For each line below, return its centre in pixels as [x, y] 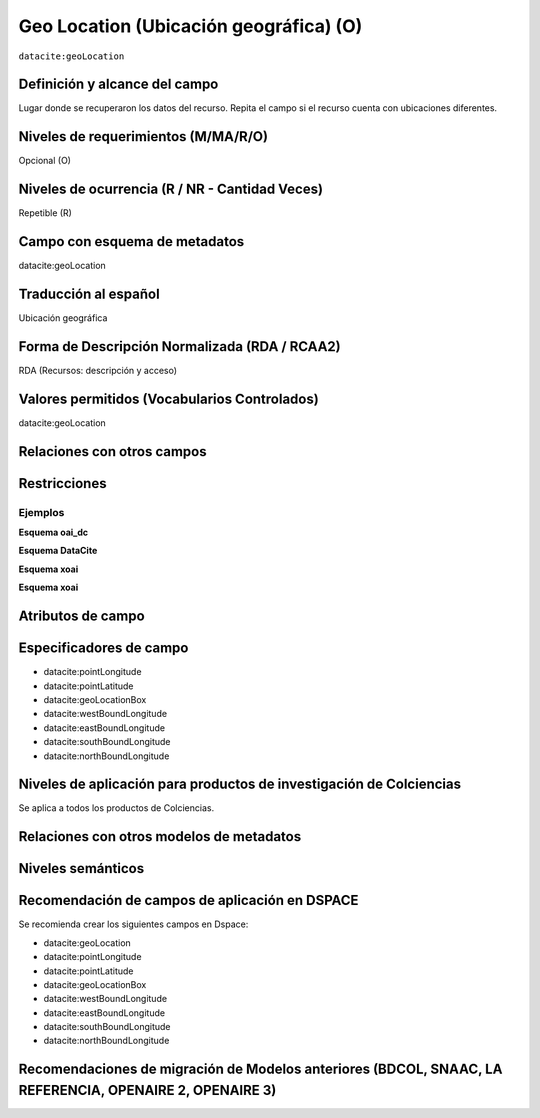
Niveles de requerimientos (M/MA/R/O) [143, 136]
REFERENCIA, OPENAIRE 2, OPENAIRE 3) [147, 1090]
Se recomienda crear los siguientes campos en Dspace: [133, 924]
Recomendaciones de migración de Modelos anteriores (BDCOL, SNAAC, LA [260, 1069]
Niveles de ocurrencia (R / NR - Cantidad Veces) [171, 189]
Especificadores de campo [103, 648]
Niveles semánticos [81, 868]
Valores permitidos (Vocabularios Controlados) [168, 398]
